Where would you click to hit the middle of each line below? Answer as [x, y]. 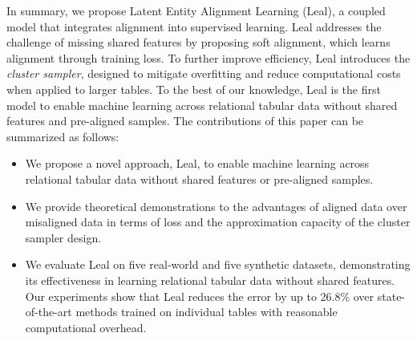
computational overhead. [86, 327]
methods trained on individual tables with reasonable [206, 312]
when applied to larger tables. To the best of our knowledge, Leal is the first [194, 89]
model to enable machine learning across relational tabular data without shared [202, 105]
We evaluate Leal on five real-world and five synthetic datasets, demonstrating [218, 264]
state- [391, 296]
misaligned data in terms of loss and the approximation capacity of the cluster [218, 222]
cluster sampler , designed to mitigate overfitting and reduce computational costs [204, 73]
